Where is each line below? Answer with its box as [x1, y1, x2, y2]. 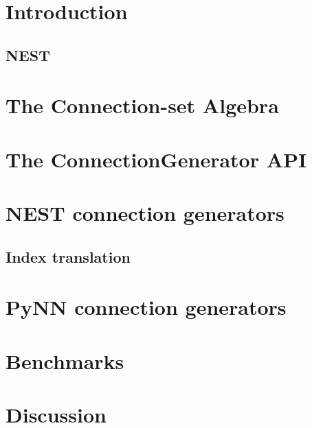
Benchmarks [5, 346, 124, 374]
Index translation [5, 246, 131, 267]
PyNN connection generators [5, 293, 287, 321]
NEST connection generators [5, 199, 285, 227]
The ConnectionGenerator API [5, 145, 307, 173]
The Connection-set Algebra [5, 91, 279, 119]
